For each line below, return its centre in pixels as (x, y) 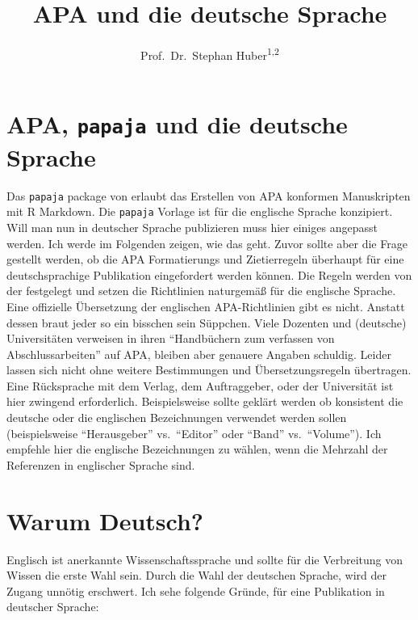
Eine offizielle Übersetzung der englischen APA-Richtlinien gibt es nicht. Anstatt (206, 306)
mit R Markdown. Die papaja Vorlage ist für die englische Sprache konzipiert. (200, 211)
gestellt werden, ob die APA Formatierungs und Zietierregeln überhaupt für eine (205, 259)
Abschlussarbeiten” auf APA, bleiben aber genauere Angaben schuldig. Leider (199, 354)
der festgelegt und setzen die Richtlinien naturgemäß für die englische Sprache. (201, 291)
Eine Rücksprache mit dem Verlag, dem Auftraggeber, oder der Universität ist (200, 385)
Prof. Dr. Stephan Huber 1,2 (210, 54)
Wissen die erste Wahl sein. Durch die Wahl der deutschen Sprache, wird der (196, 575)
